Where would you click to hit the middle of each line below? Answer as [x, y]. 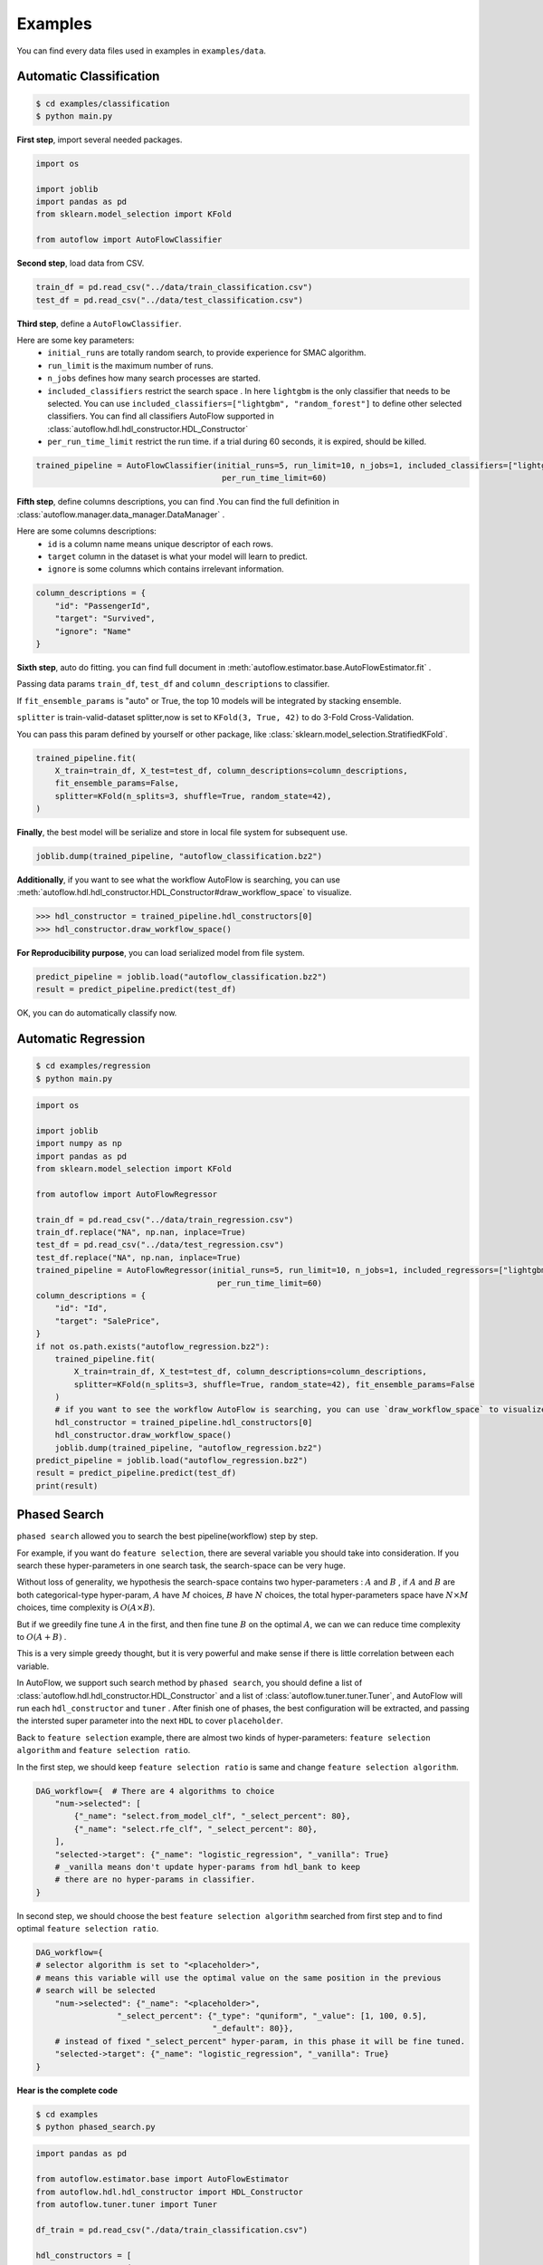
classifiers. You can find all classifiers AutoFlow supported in [161, 416]
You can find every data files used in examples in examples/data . [142, 51]
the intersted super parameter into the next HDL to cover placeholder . [150, 1720]
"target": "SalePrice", [107, 1321]
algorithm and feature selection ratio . [104, 1750]
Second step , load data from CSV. [81, 264]
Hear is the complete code [67, 2090]
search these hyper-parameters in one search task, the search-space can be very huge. [181, 1566]
